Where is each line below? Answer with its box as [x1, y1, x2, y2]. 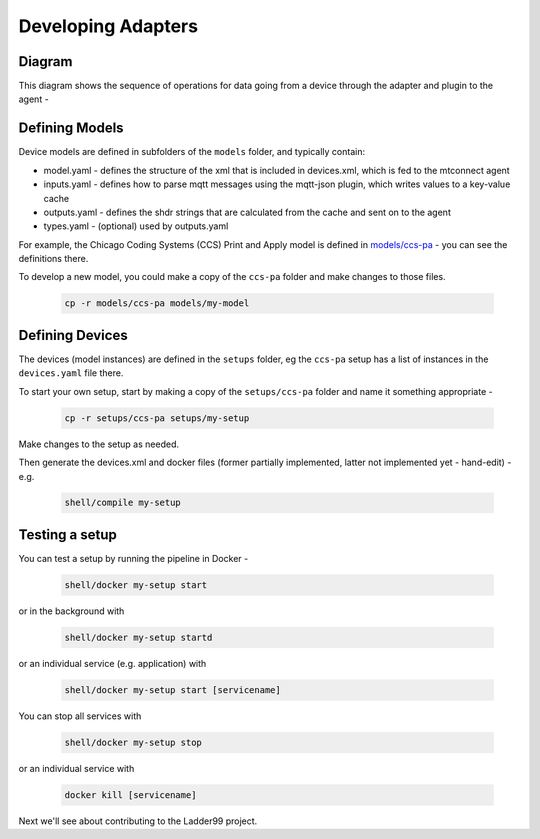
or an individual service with [18, 762, 135, 774]
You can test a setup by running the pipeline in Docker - [18, 552, 249, 564]
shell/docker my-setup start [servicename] [64, 684, 282, 695]
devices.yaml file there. [18, 367, 124, 379]
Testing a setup [18, 526, 117, 543]
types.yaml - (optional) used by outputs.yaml [43, 220, 229, 232]
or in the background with [18, 605, 125, 617]
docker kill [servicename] [64, 789, 197, 800]
